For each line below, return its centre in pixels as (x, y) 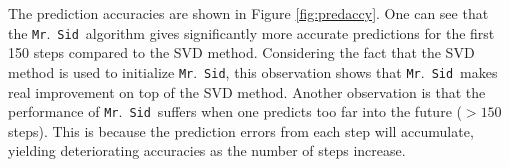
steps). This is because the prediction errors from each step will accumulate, (241, 130)
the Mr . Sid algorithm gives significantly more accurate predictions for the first (251, 32)
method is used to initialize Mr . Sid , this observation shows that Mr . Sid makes (253, 71)
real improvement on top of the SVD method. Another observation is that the (247, 91)
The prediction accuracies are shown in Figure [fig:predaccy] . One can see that (248, 13)
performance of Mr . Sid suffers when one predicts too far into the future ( (235, 111)
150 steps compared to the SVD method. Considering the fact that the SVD (241, 52)
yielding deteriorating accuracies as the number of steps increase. (207, 150)
